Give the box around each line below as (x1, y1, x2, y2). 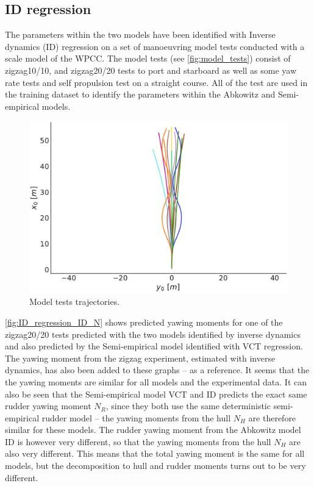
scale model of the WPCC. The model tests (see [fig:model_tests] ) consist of (5, 52, 291, 65)
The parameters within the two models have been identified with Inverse (5, 28, 276, 41)
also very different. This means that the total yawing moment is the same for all (5, 447, 305, 460)
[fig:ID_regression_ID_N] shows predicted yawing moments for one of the (5, 315, 283, 328)
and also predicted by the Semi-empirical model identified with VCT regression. (5, 340, 303, 352)
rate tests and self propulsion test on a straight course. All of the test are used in (5, 76, 308, 88)
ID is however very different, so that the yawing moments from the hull (5, 435, 271, 448)
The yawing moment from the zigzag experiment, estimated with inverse (5, 351, 276, 364)
